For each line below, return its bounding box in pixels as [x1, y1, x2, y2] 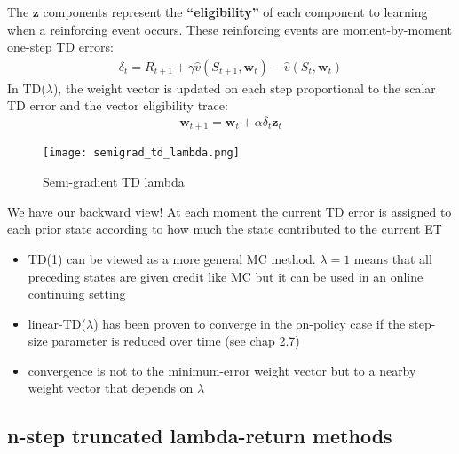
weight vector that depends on [28, 378, 194, 397]
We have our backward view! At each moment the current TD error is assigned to [7, 202, 452, 220]
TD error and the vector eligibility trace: [7, 96, 228, 115]
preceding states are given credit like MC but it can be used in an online [28, 267, 423, 285]
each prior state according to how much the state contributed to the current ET [7, 219, 442, 238]
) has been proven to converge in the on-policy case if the [93, 314, 406, 332]
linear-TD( [28, 314, 86, 332]
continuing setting [28, 284, 126, 303]
